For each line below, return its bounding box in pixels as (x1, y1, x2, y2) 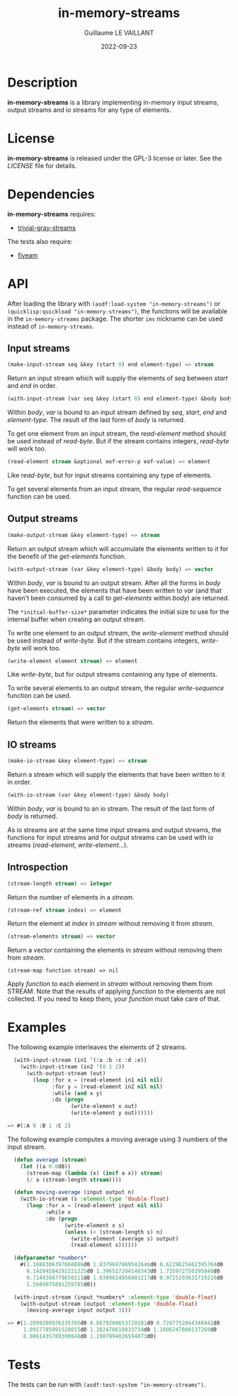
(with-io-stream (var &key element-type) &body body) (7, 791, 170, 799)
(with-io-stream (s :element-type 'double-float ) (20, 1195, 170, 1203)
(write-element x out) (70, 1103, 138, 1110)
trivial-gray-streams (17, 223, 76, 232)
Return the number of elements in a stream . (7, 892, 135, 902)
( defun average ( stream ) (13, 1156, 87, 1163)
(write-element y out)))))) (70, 1109, 154, 1117)
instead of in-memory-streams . (7, 321, 94, 331)
